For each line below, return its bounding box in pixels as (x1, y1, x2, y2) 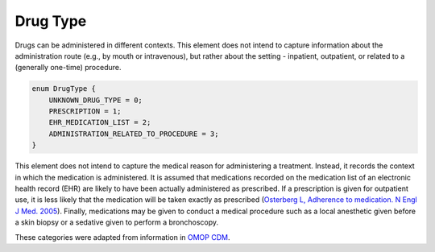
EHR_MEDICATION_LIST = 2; (48, 118, 151, 127)
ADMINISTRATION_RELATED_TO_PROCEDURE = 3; (48, 129, 219, 138)
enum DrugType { (31, 85, 97, 93)
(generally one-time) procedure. (14, 63, 122, 72)
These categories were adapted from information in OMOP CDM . (14, 232, 230, 242)
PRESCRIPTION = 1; (48, 107, 122, 116)
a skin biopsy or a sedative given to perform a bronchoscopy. (14, 217, 219, 227)
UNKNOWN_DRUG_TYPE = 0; (48, 95, 143, 105)
